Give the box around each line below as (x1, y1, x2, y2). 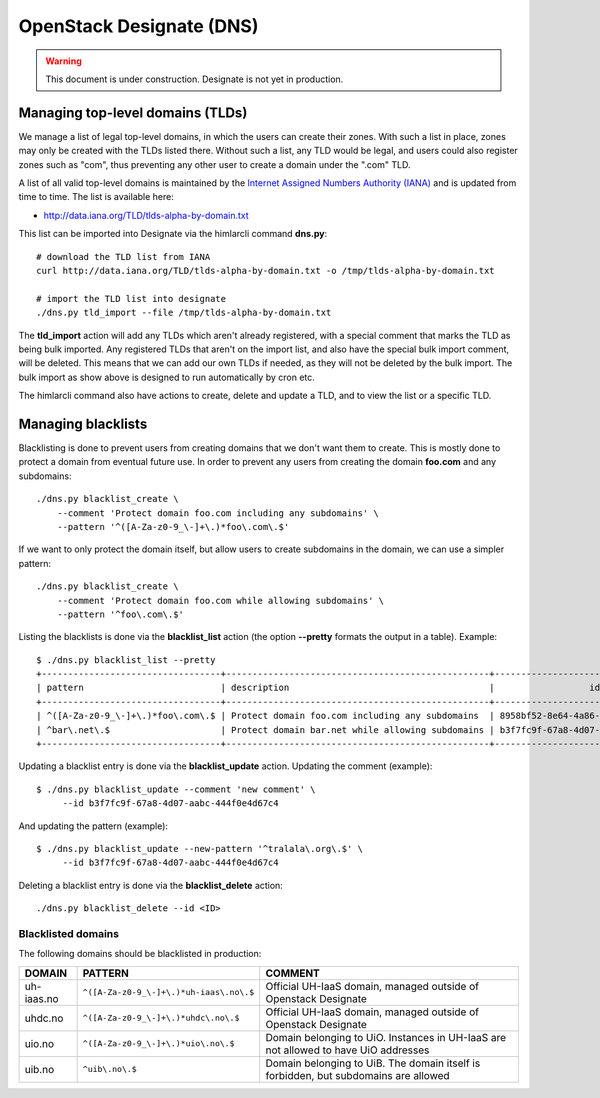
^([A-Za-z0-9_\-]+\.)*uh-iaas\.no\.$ (82, 987, 255, 998)
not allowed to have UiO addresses (265, 1043, 430, 1057)
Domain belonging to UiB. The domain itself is (265, 1056, 481, 1070)
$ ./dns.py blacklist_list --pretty (36, 654, 216, 665)
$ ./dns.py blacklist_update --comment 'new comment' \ (36, 783, 316, 795)
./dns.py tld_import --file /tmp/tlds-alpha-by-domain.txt (36, 307, 332, 319)
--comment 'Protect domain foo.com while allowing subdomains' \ (56, 595, 385, 606)
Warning (45, 55, 82, 67)
